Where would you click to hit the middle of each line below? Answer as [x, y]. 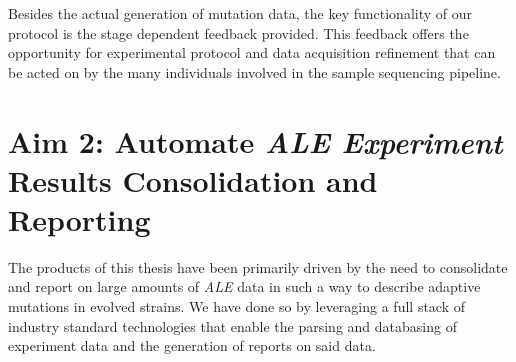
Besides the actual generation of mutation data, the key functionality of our [240, 13]
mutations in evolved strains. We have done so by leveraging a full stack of [237, 306]
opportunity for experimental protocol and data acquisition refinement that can [252, 52]
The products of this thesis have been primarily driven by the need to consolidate [258, 266]
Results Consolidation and [193, 179]
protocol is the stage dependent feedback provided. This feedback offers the [238, 32]
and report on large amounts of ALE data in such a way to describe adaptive [244, 286]
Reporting [79, 218]
